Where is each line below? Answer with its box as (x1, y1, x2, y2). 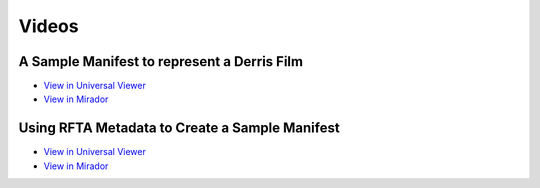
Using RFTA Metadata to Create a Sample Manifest (18, 120, 340, 137)
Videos (18, 15, 79, 37)
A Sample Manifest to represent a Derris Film (18, 53, 304, 70)
